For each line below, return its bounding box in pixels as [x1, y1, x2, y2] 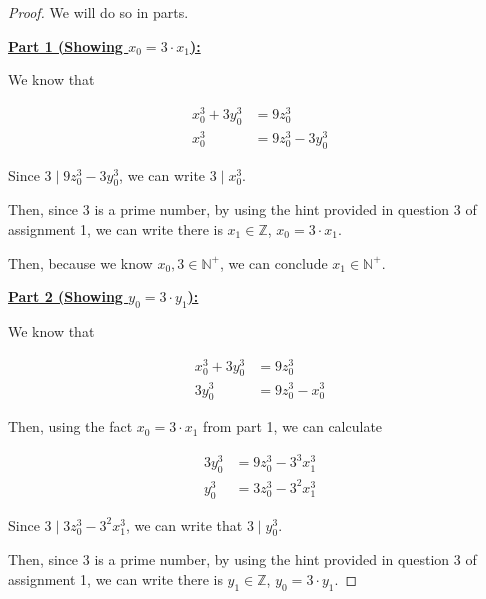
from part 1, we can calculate [203, 416, 383, 437]
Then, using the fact [8, 416, 133, 437]
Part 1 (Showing [8, 35, 123, 56]
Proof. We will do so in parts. [8, 2, 189, 22]
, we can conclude [219, 252, 328, 273]
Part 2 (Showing [8, 286, 123, 307]
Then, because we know [8, 252, 153, 273]
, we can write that [125, 514, 243, 535]
